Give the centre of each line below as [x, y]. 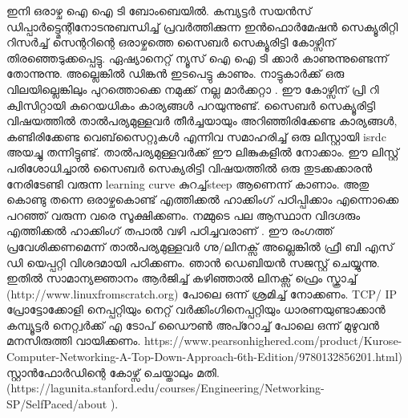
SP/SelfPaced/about [57, 403]
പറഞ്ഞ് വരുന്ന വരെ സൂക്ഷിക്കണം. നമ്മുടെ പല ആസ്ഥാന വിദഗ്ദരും [184, 215]
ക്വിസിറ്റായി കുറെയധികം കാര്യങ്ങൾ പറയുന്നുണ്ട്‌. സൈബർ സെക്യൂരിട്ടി [191, 105]
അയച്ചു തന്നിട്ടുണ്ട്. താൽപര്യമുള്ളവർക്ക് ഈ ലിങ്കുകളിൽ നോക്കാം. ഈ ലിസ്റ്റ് [203, 152]
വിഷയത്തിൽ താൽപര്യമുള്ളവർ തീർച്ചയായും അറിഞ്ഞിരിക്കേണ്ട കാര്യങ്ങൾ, [202, 121]
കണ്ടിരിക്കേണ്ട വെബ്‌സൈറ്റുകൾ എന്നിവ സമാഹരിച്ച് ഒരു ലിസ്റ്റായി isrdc [196, 136]
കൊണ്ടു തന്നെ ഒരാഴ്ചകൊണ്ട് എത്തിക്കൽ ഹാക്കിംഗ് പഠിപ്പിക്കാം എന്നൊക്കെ [203, 199]
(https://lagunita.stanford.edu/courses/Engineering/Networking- [166, 388]
